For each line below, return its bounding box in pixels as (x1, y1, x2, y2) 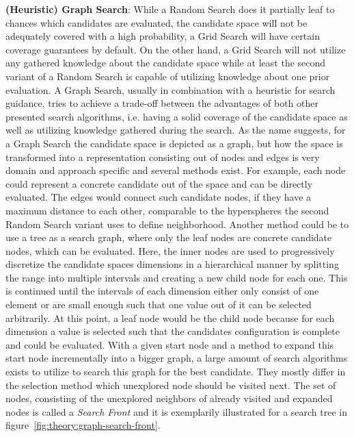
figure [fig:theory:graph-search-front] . (5, 418, 161, 432)
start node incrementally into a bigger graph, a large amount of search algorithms (5, 351, 348, 365)
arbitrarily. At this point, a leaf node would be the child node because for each (5, 310, 335, 325)
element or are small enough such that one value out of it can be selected (5, 297, 312, 312)
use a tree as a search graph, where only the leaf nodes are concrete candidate (5, 230, 332, 245)
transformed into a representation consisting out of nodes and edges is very (5, 149, 320, 164)
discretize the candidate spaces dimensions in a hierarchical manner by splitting (5, 257, 339, 271)
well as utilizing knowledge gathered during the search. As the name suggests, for (5, 123, 346, 137)
